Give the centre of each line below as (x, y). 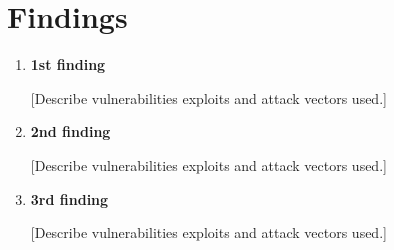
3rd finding (69, 198)
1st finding (68, 64)
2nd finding (70, 131)
